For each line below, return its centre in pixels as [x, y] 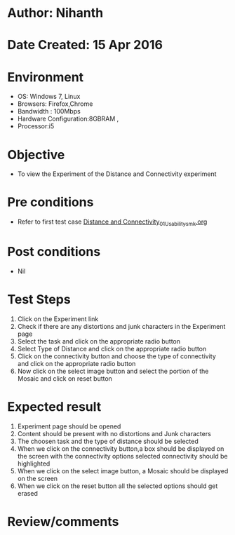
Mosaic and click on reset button [65, 378]
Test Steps [39, 300]
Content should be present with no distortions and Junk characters [114, 433]
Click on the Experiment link [58, 319]
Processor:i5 [36, 126]
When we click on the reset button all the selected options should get [117, 486]
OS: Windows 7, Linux [49, 97]
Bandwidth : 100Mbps [49, 111]
